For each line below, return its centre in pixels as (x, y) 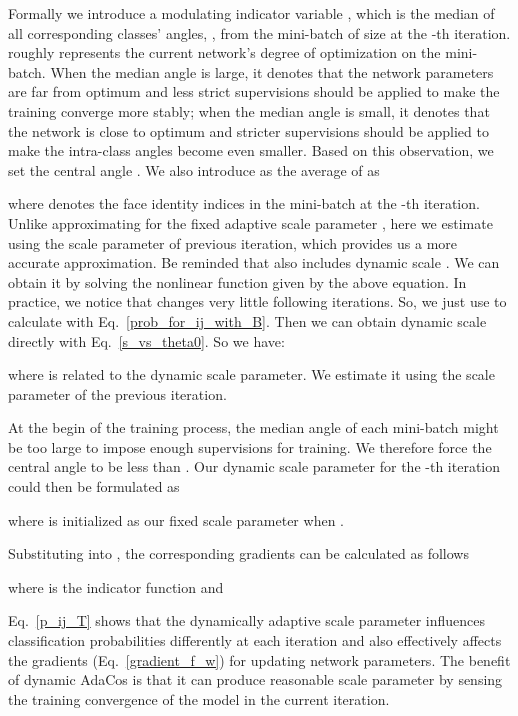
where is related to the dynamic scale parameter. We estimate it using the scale (251, 374)
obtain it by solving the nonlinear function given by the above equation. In (237, 281)
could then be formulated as (94, 486)
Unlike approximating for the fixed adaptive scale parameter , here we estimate (250, 222)
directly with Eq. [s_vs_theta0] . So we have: (146, 340)
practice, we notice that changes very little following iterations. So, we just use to (257, 301)
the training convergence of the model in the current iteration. (199, 698)
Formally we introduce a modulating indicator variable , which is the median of (251, 13)
